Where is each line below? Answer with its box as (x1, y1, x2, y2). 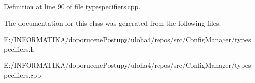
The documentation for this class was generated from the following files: (4, 18, 221, 28)
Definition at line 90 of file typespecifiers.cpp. (4, 1, 141, 11)
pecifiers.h (4, 43, 34, 54)
